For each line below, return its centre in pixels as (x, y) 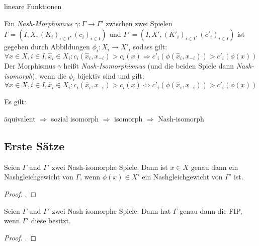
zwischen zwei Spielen (139, 23)
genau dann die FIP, (211, 210)
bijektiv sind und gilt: (111, 75)
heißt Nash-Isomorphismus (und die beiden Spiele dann (149, 65)
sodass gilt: (150, 47)
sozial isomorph (75, 118)
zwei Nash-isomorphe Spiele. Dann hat (111, 210)
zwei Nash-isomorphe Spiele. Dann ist (110, 167)
